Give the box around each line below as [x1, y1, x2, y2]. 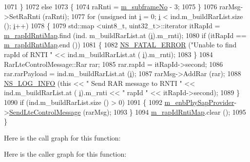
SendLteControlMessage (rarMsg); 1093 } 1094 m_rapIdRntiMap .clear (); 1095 [9, 106, 246, 117]
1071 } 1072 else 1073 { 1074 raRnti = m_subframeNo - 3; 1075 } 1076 [4, 1, 217, 11]
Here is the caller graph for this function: [4, 149, 127, 159]
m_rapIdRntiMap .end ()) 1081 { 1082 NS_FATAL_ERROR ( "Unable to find [4, 40, 237, 50]
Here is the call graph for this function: [4, 132, 121, 142]
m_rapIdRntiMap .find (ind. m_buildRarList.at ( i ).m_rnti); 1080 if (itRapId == [4, 30, 247, 40]
